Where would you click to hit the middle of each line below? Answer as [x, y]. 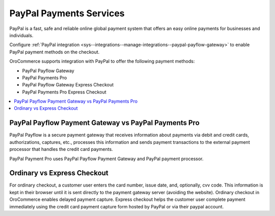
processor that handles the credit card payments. [61, 149]
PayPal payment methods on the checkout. [54, 52]
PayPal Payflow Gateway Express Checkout [68, 85]
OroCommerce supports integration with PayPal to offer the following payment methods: [102, 61]
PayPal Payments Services [67, 13]
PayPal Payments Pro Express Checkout [64, 92]
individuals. [21, 35]
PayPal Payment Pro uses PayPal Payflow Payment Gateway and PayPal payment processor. [106, 159]
